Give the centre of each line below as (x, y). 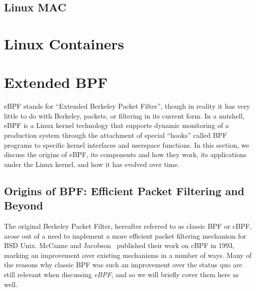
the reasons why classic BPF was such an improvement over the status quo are (123, 265)
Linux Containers (64, 43)
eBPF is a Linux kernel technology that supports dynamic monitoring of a (116, 125)
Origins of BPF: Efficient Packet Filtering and (124, 190)
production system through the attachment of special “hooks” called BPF (116, 135)
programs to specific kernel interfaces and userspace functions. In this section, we (127, 145)
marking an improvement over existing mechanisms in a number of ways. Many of (128, 255)
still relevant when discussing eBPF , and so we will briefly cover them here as (122, 274)
